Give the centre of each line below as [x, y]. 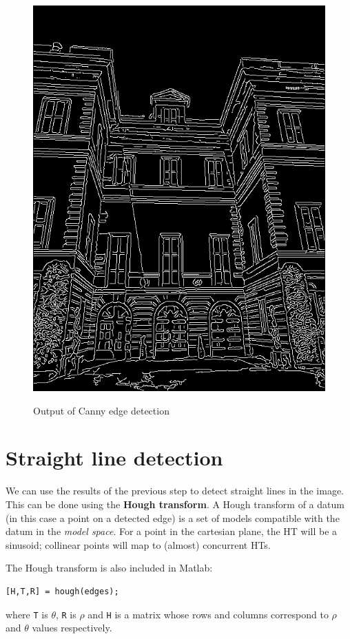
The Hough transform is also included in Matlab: [109, 568]
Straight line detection [114, 458]
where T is [27, 614]
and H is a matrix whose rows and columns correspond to [208, 614]
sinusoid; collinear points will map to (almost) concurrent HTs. [138, 544]
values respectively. [72, 628]
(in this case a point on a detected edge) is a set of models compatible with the [173, 517]
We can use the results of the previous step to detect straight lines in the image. [175, 491]
